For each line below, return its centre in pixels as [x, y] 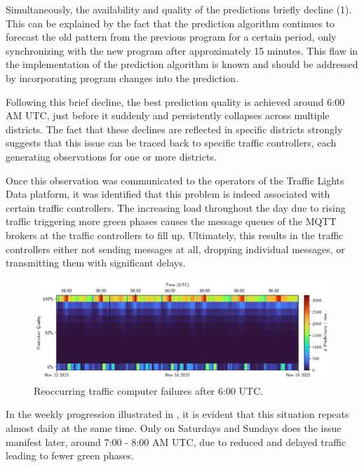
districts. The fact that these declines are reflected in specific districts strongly [174, 129]
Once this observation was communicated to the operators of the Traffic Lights [175, 180]
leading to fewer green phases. [70, 455]
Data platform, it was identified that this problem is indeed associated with [168, 194]
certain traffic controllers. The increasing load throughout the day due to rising [176, 207]
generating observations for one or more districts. [111, 156]
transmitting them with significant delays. [96, 263]
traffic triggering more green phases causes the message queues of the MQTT [171, 221]
